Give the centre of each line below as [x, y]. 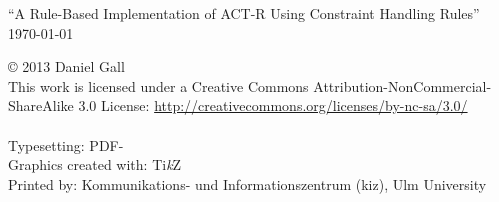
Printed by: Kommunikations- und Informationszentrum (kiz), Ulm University [247, 183]
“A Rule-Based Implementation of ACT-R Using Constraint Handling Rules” [244, 13]
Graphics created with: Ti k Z [95, 164]
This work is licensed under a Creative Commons [158, 85]
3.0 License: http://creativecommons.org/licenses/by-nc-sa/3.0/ [273, 105]
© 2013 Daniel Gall [66, 66]
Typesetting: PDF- [66, 144]
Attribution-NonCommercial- [402, 85]
